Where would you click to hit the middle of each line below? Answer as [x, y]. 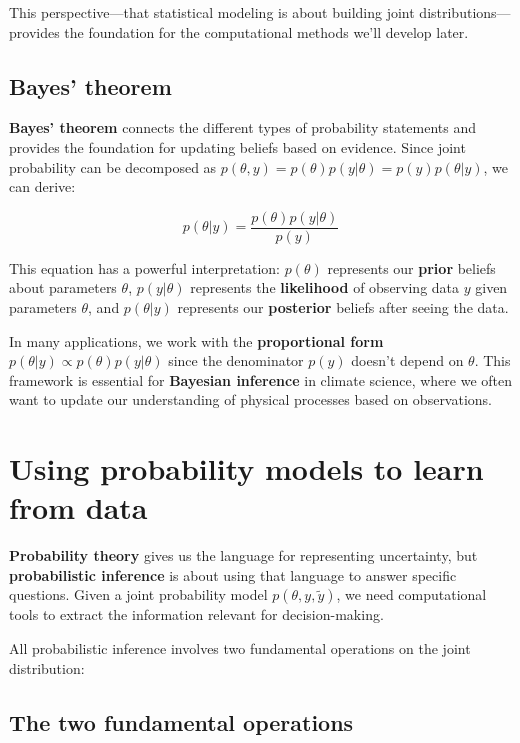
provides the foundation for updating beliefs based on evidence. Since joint [237, 146]
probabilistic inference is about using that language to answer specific [233, 574]
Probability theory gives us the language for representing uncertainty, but [243, 555]
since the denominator [236, 360]
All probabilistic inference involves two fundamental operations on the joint [240, 648]
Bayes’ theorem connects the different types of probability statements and [243, 127]
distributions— [465, 12]
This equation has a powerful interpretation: [144, 267]
